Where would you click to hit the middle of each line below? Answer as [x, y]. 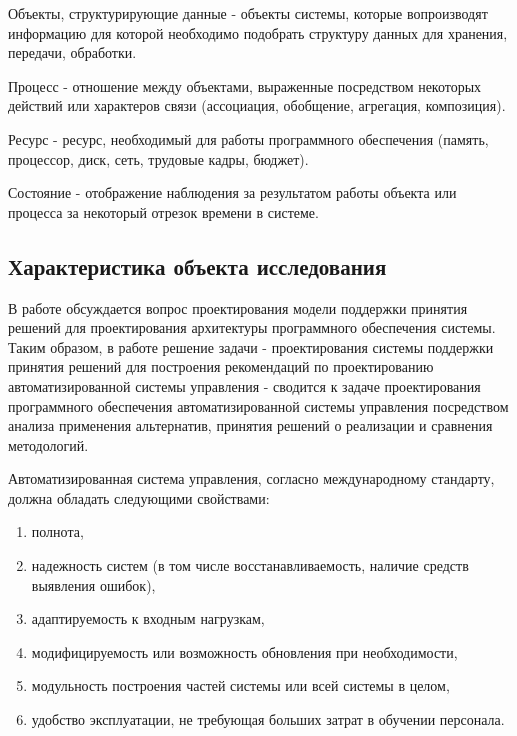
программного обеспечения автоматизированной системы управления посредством [258, 405]
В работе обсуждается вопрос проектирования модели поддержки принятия [238, 307]
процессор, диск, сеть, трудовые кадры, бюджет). [158, 158]
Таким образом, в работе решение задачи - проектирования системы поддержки [251, 346]
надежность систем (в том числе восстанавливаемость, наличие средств [250, 565]
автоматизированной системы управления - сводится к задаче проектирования [244, 385]
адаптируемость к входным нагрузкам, [148, 618]
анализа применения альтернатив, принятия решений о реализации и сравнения [250, 425]
